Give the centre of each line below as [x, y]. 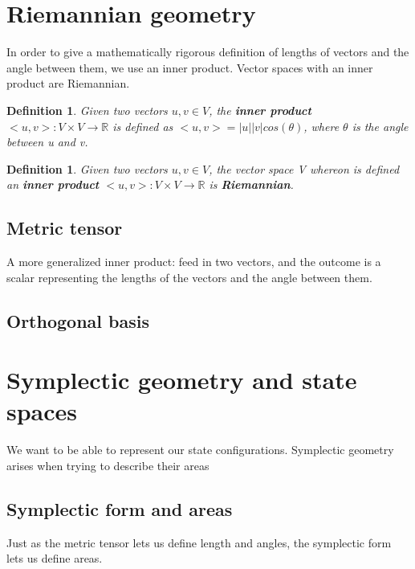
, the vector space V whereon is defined [304, 168]
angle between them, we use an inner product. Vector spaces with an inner [190, 67]
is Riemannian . [251, 184]
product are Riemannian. [68, 83]
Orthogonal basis [78, 320]
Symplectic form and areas [120, 508]
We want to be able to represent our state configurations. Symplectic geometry [200, 450]
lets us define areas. [55, 558]
